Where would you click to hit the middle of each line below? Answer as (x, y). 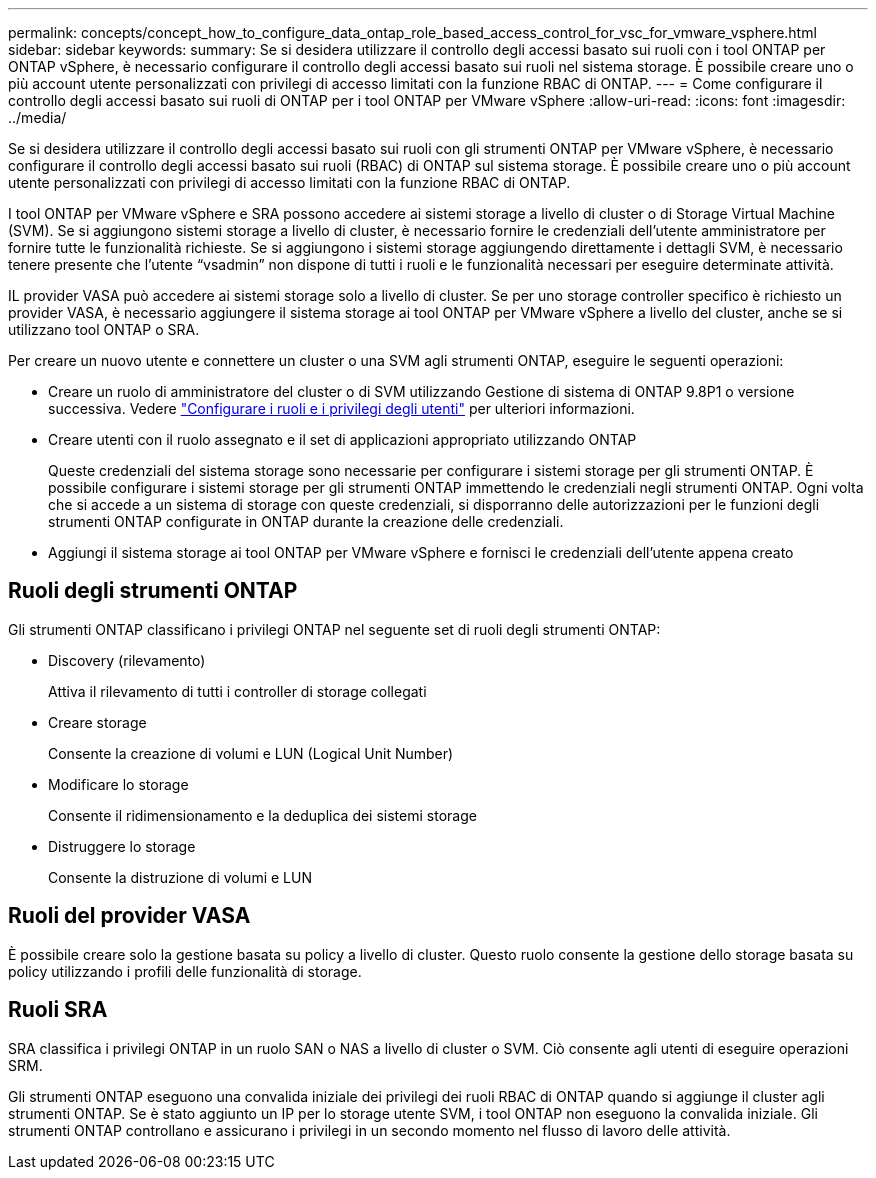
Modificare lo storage (118, 784)
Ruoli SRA (58, 1010)
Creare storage (97, 722)
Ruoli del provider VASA (129, 916)
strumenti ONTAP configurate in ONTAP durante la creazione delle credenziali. (306, 521)
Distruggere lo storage (122, 846)
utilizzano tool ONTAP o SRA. (104, 329)
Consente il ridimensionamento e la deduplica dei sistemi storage (262, 815)
